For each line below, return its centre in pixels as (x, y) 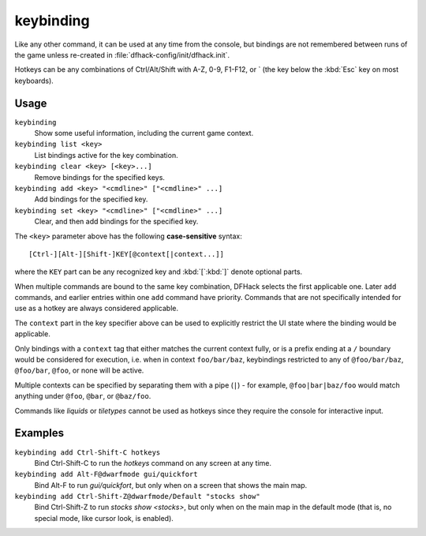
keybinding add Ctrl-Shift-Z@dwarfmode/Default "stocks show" (137, 497)
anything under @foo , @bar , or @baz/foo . (83, 396)
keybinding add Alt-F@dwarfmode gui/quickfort (106, 474)
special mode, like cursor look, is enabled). (104, 518)
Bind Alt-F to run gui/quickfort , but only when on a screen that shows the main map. (171, 485)
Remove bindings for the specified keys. (100, 177)
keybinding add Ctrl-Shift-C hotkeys (88, 452)
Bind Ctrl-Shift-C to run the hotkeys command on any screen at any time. (153, 463)
